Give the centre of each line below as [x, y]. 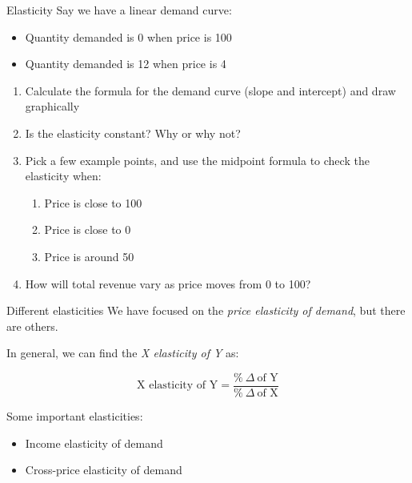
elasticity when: [63, 176]
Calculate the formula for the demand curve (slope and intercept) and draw [210, 90]
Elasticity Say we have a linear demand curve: [119, 10]
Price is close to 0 [88, 229]
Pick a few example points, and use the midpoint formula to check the [197, 160]
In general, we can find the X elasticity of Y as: [123, 353]
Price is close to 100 [93, 202]
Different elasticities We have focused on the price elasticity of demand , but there [206, 310]
